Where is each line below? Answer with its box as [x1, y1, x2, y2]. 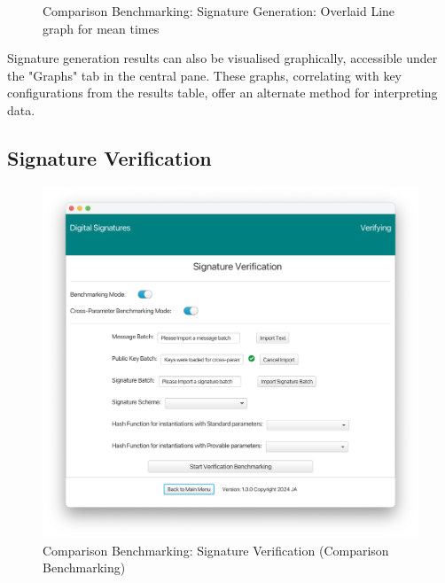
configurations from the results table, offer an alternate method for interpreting [7, 83, 438, 102]
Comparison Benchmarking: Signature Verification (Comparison [43, 540, 389, 559]
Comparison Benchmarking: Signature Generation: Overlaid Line [43, 2, 395, 19]
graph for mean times [43, 19, 160, 37]
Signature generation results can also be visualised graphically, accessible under [7, 49, 438, 67]
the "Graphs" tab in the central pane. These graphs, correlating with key [7, 66, 402, 84]
